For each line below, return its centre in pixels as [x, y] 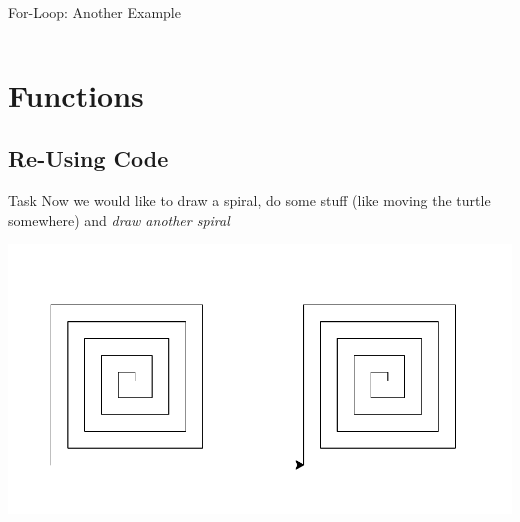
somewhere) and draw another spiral [119, 219]
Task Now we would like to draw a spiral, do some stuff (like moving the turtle [249, 200]
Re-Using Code [88, 158]
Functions [76, 94]
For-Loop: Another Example [94, 12]
